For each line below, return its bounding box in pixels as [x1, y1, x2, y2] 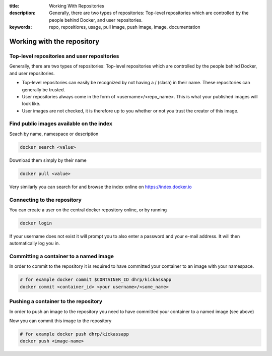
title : [9, 3, 20, 9]
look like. [22, 101, 41, 107]
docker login [20, 220, 52, 226]
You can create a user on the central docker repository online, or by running [9, 207, 167, 213]
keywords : [9, 24, 32, 30]
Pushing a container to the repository [9, 298, 103, 305]
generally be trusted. [22, 86, 65, 93]
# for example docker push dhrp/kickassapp [20, 331, 129, 337]
